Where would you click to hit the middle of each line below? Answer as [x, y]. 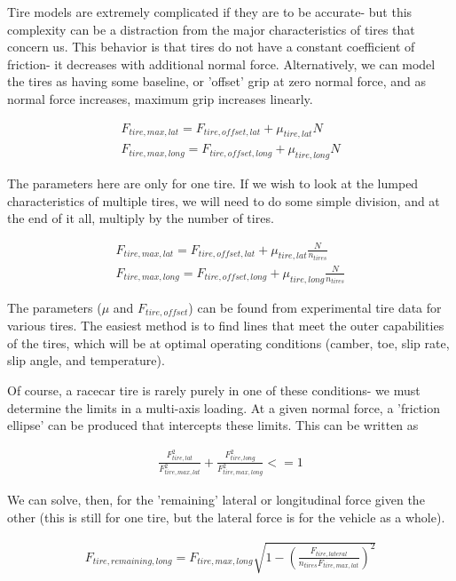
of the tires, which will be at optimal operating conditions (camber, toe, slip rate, [228, 342]
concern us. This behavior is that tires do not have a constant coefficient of [211, 47]
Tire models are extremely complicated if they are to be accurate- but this [210, 12]
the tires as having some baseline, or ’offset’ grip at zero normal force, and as [216, 81]
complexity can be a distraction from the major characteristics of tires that [211, 29]
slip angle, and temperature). [86, 360]
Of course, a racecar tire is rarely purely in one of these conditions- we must [214, 390]
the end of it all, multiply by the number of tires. [141, 218]
